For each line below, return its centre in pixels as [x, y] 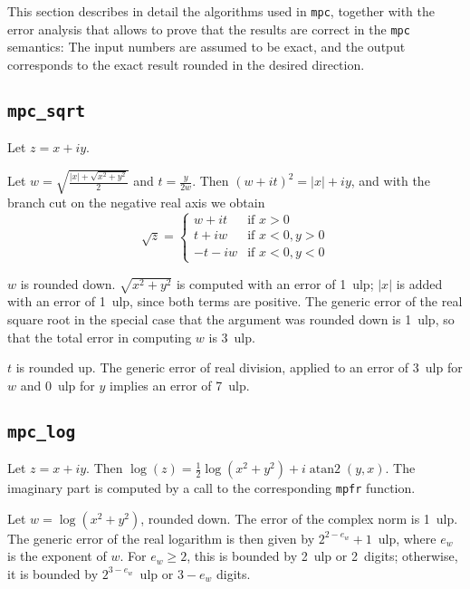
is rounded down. [68, 283]
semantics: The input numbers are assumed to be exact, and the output [206, 47]
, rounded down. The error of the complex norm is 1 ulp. [299, 518]
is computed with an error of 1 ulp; [275, 283]
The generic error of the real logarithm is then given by [161, 538]
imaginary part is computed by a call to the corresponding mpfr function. [211, 488]
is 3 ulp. [232, 337]
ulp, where [407, 538]
